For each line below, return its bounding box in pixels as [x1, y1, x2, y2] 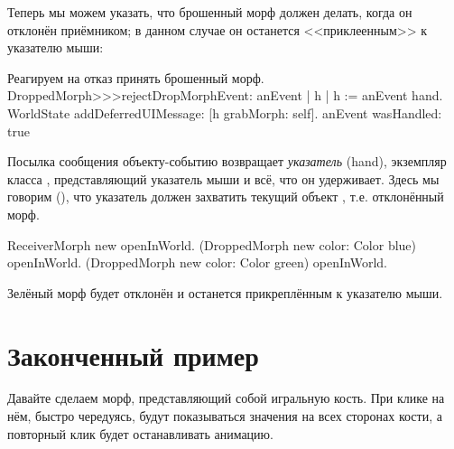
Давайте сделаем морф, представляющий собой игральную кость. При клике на [7, 388, 445, 407]
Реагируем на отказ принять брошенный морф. [7, 68, 264, 87]
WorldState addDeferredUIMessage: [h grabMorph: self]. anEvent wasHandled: [7, 103, 442, 122]
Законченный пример [7, 336, 259, 373]
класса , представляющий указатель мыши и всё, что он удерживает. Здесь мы [7, 169, 440, 188]
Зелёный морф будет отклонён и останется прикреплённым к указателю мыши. [7, 283, 443, 302]
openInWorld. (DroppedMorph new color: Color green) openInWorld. [7, 253, 387, 272]
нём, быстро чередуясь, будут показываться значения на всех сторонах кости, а [7, 407, 442, 426]
